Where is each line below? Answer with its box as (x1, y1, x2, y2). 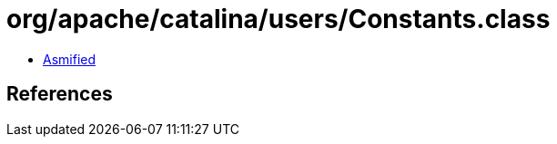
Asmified (43, 51, 96, 67)
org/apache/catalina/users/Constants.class (6, 4, 551, 34)
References (6, 82, 113, 106)
